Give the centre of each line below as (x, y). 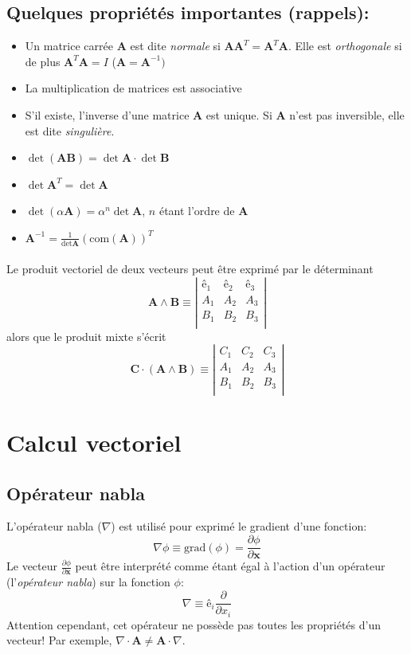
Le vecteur (32, 566)
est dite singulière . (70, 130)
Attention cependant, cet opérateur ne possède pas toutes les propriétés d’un (194, 624)
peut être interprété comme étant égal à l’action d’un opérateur (230, 566)
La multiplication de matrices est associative (133, 88)
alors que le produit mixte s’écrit (86, 336)
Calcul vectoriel (94, 443)
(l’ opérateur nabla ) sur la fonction (88, 582)
